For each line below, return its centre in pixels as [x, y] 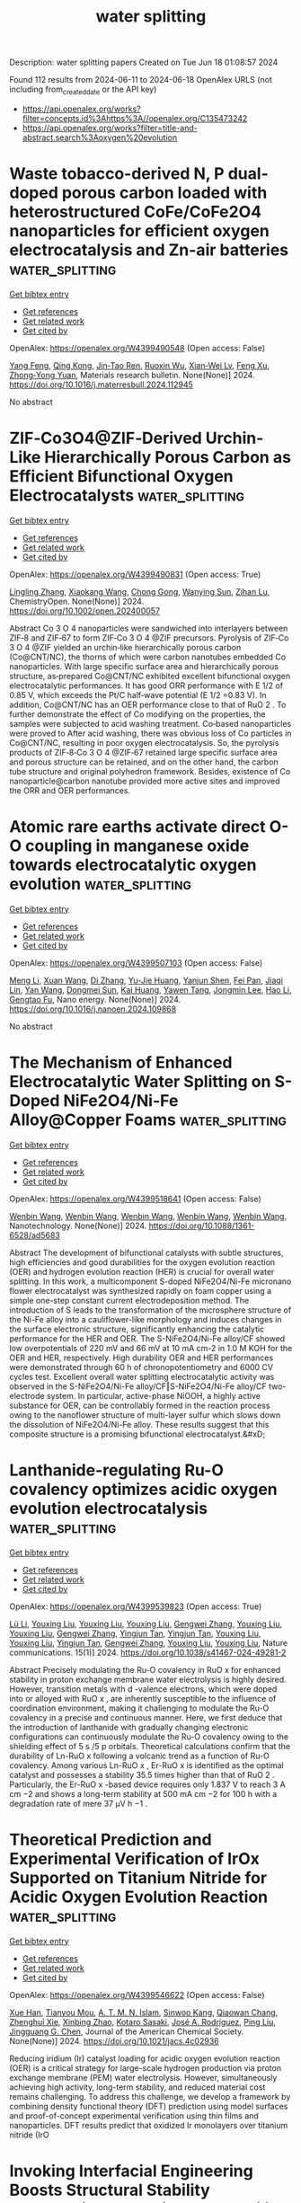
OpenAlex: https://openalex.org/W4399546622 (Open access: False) [137, 1995]
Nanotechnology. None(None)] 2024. [78, 1225]
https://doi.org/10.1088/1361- [202, 1225]
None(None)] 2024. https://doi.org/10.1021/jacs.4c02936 [114, 2040]
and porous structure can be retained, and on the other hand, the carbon [144, 762]
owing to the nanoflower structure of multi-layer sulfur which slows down [145, 1415]
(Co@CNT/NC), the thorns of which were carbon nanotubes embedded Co [147, 657]
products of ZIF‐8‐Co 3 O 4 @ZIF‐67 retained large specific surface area [143, 752]
